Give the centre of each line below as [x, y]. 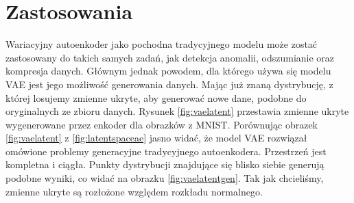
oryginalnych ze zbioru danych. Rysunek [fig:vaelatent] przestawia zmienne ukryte [177, 111]
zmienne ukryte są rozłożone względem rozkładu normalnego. [134, 191]
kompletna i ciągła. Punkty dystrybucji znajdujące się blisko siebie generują [165, 164]
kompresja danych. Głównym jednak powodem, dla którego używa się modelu [168, 71]
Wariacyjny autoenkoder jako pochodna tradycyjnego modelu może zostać [162, 44]
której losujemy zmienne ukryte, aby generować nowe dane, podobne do [156, 97]
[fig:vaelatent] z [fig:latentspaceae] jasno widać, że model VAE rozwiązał [156, 138]
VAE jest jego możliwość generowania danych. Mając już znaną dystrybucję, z [169, 84]
